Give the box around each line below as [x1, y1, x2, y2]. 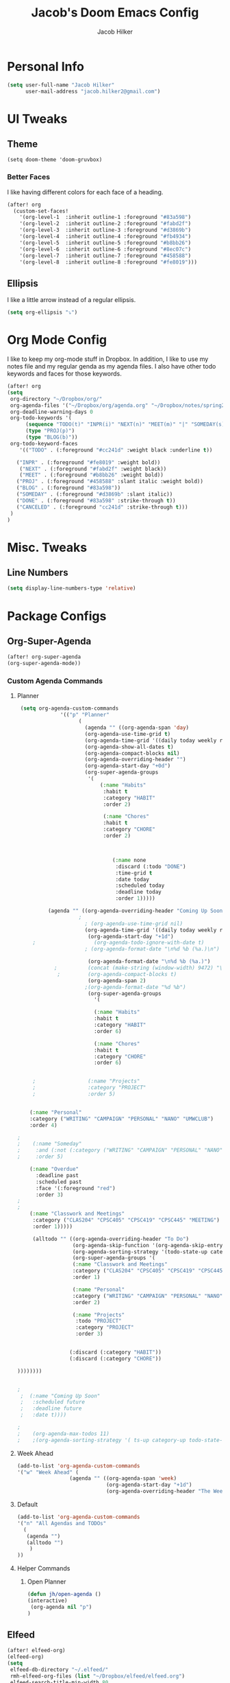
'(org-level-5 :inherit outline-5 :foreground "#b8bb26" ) [19, 239, 192, 246]
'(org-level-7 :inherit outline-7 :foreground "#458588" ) [19, 252, 192, 259]
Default [16, 1500, 38, 1509]
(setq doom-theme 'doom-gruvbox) [7, 156, 103, 163]
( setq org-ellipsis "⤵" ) [7, 309, 78, 316]
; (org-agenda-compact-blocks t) [57, 971, 177, 977]
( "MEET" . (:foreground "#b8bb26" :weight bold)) [19, 472, 164, 478]
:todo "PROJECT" [75, 1318, 122, 1325]
